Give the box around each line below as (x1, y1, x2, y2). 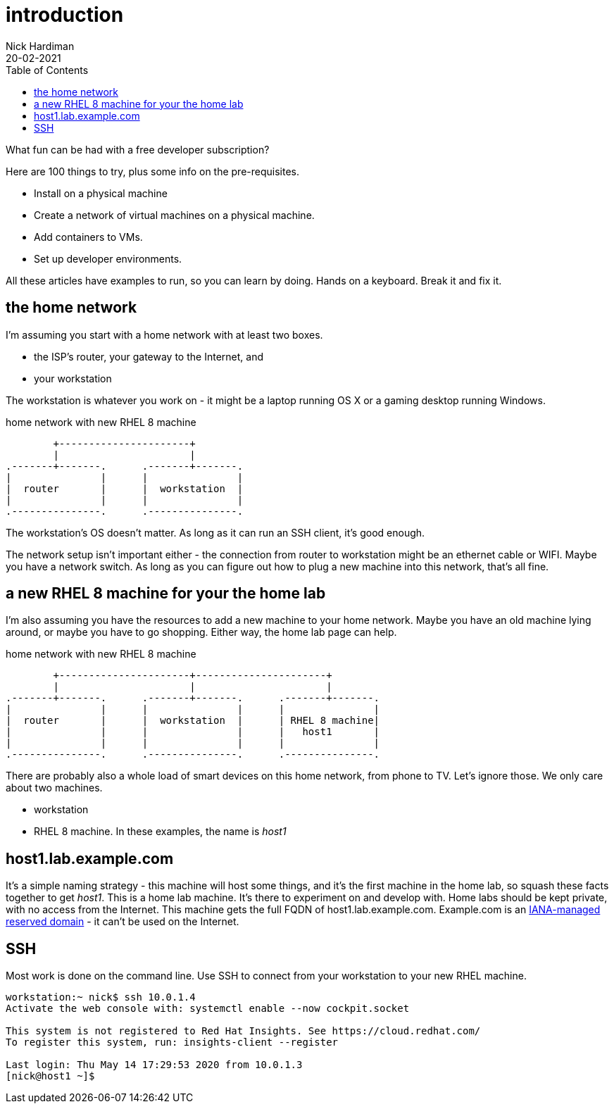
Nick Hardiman (6, 39, 75, 52)
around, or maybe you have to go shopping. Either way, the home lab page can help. (6, 626, 397, 639)
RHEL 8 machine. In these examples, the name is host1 (34, 825, 287, 838)
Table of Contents (6, 63, 89, 76)
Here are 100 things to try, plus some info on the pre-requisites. (6, 165, 300, 177)
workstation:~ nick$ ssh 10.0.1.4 (6, 991, 196, 1003)
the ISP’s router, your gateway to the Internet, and (34, 350, 263, 363)
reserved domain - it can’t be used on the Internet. (6, 915, 239, 928)
